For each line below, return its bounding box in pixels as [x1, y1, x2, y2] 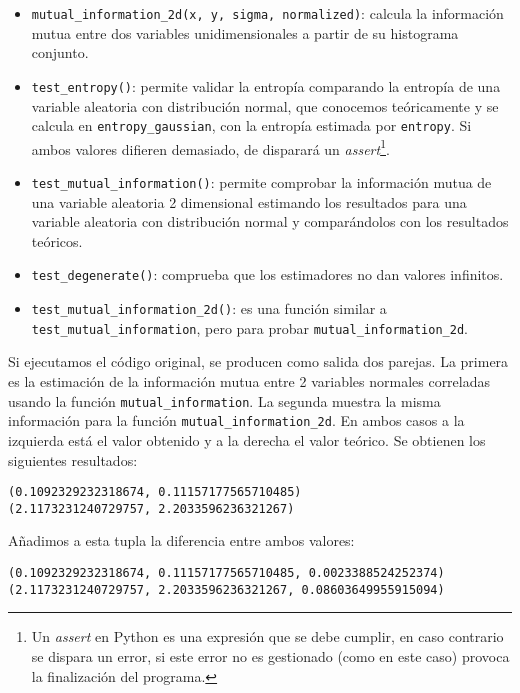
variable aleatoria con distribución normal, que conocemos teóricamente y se [31, 95, 499, 116]
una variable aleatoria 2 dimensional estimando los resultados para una [31, 191, 467, 212]
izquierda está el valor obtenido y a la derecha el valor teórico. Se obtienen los [8, 429, 486, 450]
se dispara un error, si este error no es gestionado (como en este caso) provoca [31, 645, 510, 666]
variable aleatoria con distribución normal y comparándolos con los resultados [31, 211, 509, 232]
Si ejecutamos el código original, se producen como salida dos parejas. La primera [8, 351, 509, 372]
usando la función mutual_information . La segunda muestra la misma [8, 390, 441, 411]
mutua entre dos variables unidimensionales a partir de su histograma [31, 22, 459, 43]
